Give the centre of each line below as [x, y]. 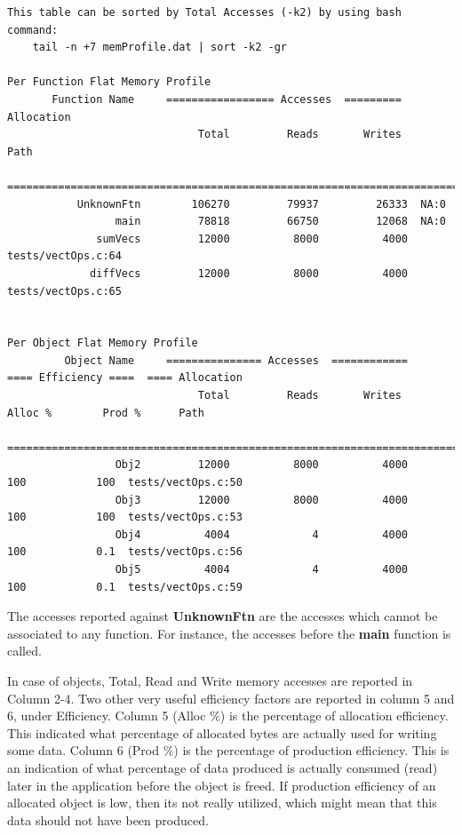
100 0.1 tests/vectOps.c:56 [125, 552]
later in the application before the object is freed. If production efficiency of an [222, 785]
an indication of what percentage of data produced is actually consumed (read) [223, 767]
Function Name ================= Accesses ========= [227, 99]
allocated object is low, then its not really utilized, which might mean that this [222, 803]
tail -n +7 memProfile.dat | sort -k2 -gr [159, 48]
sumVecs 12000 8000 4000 [252, 239]
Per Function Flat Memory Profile [109, 82]
